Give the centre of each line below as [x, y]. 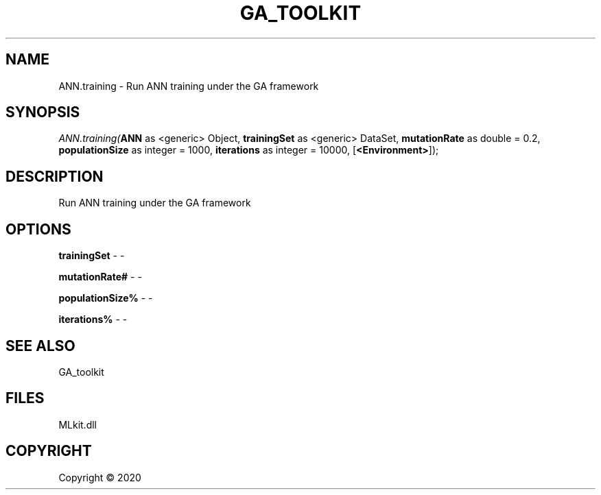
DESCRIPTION [55, 176]
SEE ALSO [40, 346]
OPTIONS [38, 229]
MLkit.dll [78, 424]
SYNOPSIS [43, 112]
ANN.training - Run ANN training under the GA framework [189, 86]
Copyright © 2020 [100, 477]
